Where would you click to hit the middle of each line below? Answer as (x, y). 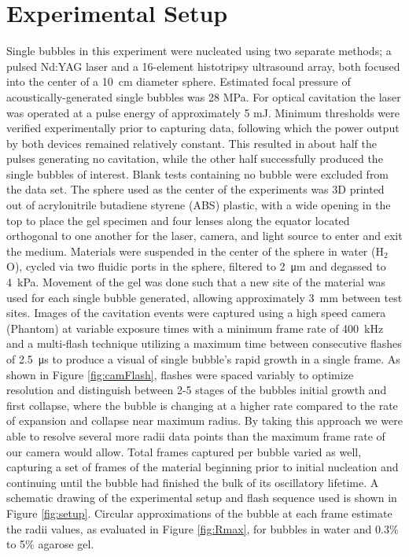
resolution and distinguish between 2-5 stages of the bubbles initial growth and (197, 390)
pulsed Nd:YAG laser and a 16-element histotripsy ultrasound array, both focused (203, 66)
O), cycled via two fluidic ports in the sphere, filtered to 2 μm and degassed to (196, 266)
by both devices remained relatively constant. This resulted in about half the (192, 143)
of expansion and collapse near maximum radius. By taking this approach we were (204, 421)
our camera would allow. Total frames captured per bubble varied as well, (184, 451)
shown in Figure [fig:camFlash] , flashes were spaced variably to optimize (180, 374)
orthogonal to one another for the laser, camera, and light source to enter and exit (204, 236)
